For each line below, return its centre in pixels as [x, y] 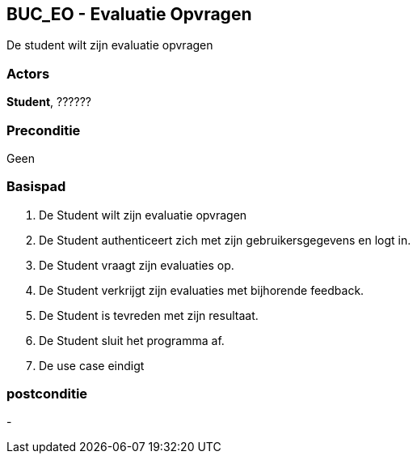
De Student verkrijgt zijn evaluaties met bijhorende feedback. [202, 290]
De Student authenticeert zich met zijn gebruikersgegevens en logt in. [225, 240]
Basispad [36, 187]
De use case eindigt [92, 365]
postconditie [47, 394]
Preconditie [44, 130]
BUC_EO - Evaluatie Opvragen [129, 14]
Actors [28, 73]
